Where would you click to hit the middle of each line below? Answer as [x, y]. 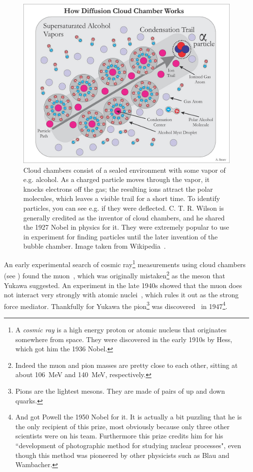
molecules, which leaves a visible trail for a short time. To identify [122, 198]
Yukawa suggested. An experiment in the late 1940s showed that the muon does [123, 285]
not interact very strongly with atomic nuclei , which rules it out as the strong [121, 295]
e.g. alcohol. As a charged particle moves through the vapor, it [117, 179]
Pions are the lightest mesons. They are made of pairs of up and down [120, 390]
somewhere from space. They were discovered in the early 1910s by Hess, [124, 339]
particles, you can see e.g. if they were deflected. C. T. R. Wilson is [124, 208]
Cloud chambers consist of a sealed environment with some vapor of [125, 170]
